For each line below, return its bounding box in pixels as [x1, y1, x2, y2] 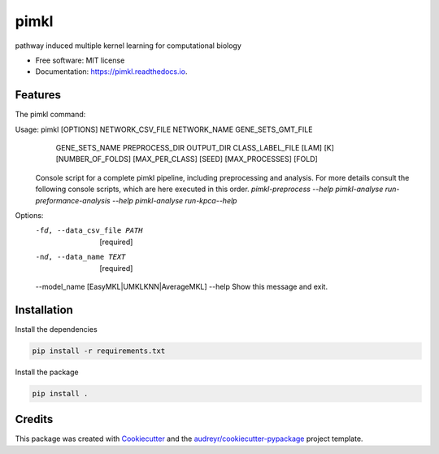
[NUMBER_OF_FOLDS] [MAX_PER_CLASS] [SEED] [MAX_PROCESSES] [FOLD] [55, 155, 319, 164]
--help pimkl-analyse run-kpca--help [111, 195, 237, 205]
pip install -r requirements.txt [32, 346, 166, 356]
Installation [15, 303, 73, 316]
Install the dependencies [15, 324, 98, 334]
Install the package [15, 367, 79, 377]
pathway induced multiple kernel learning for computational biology [15, 41, 241, 50]
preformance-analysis [35, 195, 111, 205]
